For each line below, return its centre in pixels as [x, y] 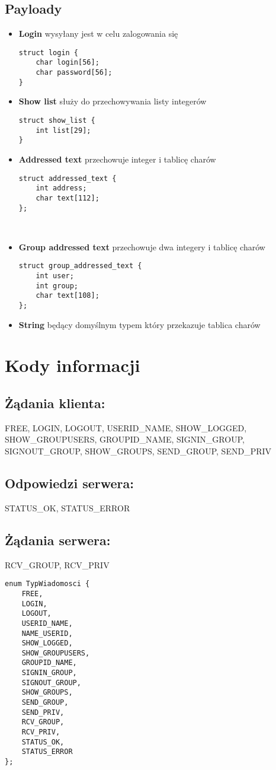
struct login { [49, 52]
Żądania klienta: [55, 403]
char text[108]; [68, 296]
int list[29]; [63, 130]
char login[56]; [68, 63]
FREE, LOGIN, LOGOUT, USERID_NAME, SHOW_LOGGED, [126, 427]
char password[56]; [74, 73]
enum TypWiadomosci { [47, 584]
